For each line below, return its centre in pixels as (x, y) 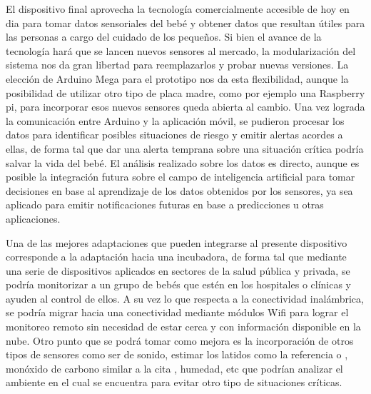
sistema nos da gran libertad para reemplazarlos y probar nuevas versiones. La (177, 65)
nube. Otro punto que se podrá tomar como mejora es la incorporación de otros (180, 340)
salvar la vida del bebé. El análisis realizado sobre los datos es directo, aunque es (183, 162)
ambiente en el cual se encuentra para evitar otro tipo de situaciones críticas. (174, 382)
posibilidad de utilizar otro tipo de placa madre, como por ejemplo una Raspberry (185, 92)
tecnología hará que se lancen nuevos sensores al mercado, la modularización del (181, 50)
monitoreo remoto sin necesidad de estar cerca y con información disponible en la (183, 327)
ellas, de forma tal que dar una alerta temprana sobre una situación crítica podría (185, 148)
